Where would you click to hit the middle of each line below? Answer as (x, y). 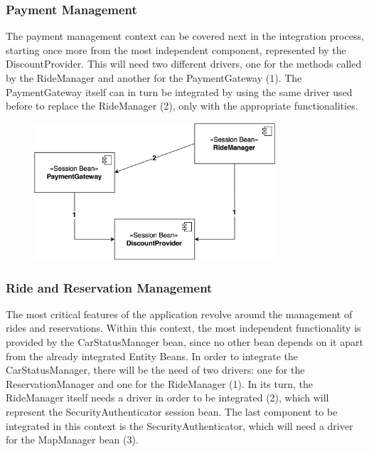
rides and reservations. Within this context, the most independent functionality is (183, 328)
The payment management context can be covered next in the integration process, (185, 36)
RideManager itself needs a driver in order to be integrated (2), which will (167, 398)
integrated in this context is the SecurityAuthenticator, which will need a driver (180, 425)
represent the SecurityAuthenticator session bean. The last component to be (172, 412)
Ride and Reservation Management (109, 287)
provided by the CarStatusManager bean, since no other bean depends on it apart (184, 342)
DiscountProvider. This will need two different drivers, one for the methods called (184, 64)
